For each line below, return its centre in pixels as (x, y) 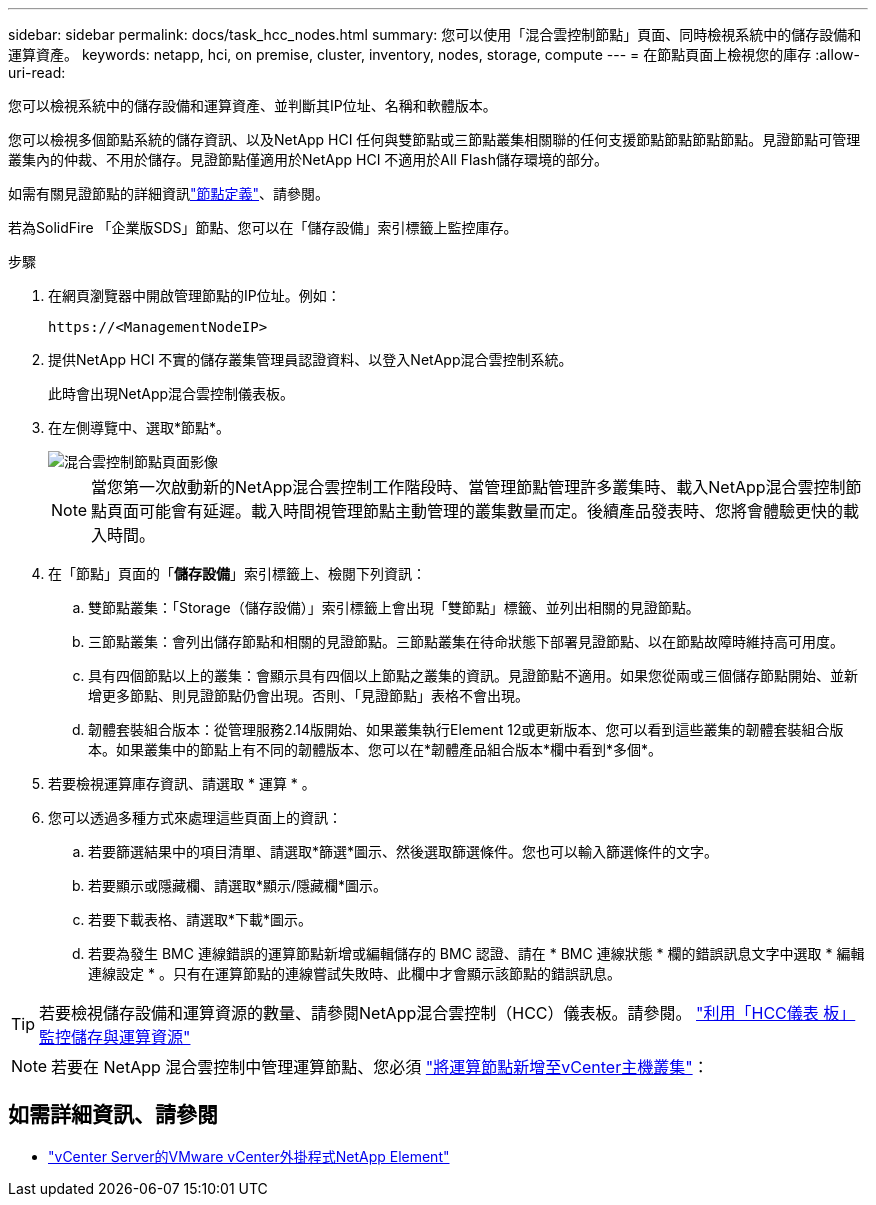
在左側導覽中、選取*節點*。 (139, 427)
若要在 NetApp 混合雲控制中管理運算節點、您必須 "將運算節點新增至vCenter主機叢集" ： (380, 1067)
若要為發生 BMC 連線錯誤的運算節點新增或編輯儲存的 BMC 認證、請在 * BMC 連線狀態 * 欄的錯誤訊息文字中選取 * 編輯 (476, 953)
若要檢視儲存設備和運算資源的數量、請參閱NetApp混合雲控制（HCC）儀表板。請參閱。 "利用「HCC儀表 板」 (447, 1013)
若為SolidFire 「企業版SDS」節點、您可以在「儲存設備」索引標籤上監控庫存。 (263, 227)
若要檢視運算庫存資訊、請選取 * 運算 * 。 (182, 783)
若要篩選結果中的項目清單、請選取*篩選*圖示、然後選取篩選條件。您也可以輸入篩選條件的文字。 (403, 851)
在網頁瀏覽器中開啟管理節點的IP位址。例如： (194, 295)
